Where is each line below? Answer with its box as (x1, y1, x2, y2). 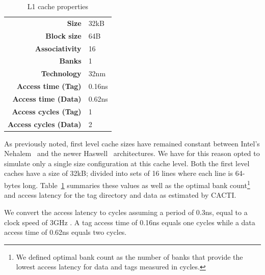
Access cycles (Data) (8, 118, 82, 129)
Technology (41, 68, 82, 79)
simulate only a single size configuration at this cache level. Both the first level (4, 158, 250, 168)
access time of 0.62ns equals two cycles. (4, 227, 127, 237)
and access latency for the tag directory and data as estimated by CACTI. (4, 190, 236, 200)
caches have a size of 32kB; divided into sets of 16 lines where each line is (4, 168, 233, 178)
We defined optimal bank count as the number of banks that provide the (16, 251, 243, 262)
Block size (45, 30, 82, 41)
